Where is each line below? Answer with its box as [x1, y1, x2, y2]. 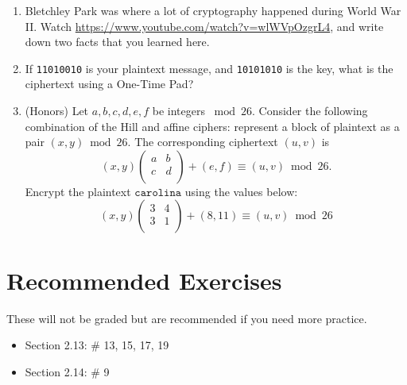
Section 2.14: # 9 [25, 363, 110, 379]
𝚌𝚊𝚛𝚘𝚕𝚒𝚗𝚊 [134, 187, 182, 198]
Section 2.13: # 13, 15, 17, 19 [25, 337, 169, 353]
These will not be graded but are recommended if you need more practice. [6, 310, 367, 326]
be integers [152, 102, 205, 119]
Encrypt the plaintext [25, 183, 131, 199]
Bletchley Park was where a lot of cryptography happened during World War [25, 2, 401, 18]
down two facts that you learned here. [25, 33, 210, 50]
